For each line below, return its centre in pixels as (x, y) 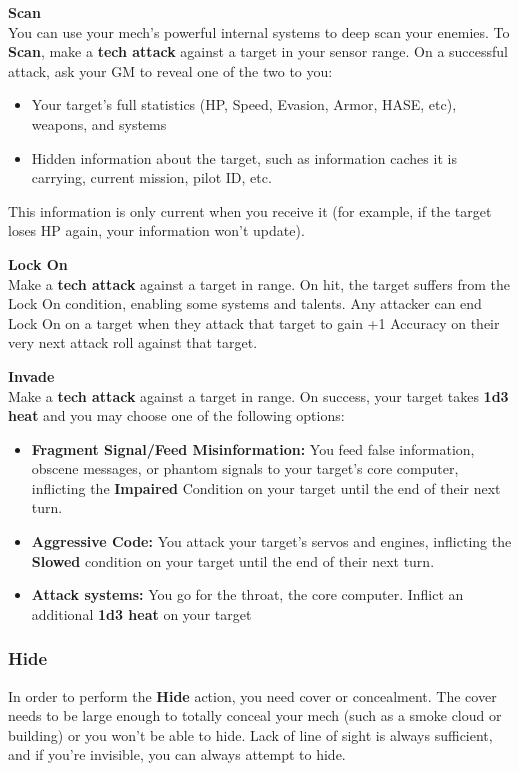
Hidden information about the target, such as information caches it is (244, 157)
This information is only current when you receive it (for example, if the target (250, 210)
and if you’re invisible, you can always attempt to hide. (177, 754)
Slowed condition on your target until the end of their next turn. (233, 560)
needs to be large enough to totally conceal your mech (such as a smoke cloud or (255, 715)
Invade (31, 375)
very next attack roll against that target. (133, 342)
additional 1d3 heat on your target (141, 613)
